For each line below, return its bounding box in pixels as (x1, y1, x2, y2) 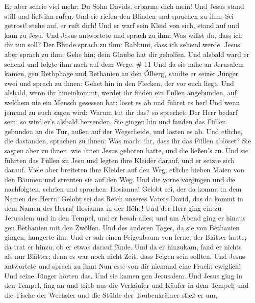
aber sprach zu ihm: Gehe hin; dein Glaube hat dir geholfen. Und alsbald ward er (4, 49, 250, 59)
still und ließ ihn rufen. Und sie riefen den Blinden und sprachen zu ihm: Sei (4, 10, 234, 21)
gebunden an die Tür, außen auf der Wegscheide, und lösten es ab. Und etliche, (4, 126, 243, 136)
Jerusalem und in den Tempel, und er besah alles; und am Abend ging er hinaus (4, 213, 246, 223)
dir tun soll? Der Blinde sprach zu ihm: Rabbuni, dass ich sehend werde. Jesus (4, 39, 240, 50)
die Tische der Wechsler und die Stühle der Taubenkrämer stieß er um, (4, 289, 218, 300)
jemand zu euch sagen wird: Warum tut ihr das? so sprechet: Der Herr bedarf (4, 107, 238, 117)
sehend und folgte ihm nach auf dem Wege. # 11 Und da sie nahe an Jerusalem (4, 58, 244, 69)
